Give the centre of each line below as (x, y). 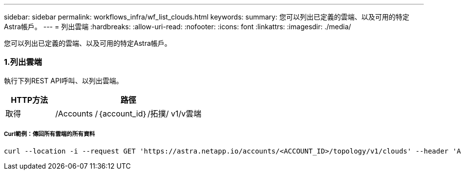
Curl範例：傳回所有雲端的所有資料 (50, 134)
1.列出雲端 (23, 62)
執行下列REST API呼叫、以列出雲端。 (63, 80)
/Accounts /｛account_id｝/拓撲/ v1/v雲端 (128, 113)
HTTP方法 (29, 100)
